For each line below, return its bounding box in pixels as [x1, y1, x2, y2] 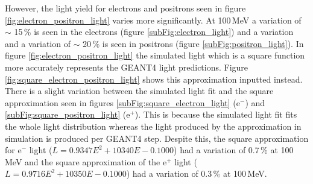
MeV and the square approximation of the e [5, 155, 167, 168]
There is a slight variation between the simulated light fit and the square [5, 84, 274, 97]
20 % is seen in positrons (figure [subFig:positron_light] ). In [83, 37, 304, 49]
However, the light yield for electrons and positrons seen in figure [5, 2, 246, 14]
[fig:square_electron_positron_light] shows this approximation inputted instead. [5, 72, 303, 85]
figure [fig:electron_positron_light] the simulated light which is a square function [5, 49, 305, 62]
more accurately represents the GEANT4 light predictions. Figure [5, 60, 248, 73]
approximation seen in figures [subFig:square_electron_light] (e [5, 96, 240, 109]
